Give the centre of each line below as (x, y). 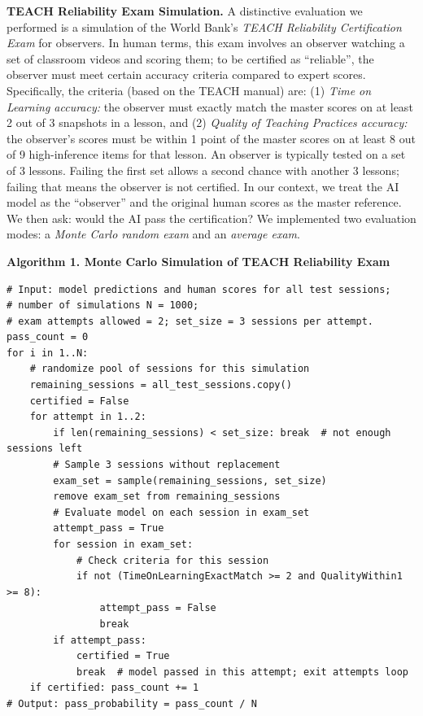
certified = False (79, 401)
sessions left (45, 449)
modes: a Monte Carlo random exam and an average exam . (153, 234)
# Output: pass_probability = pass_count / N (132, 703)
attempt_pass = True (109, 528)
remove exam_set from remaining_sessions (167, 497)
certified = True (123, 656)
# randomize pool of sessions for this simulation (170, 369)
